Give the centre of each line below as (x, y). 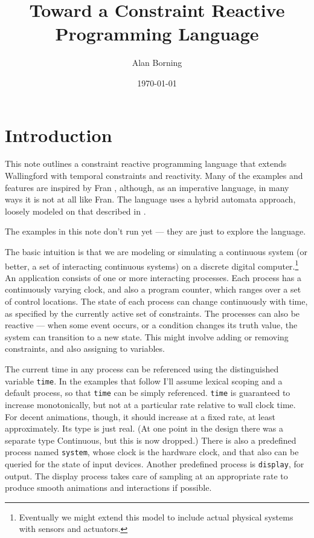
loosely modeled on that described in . (75, 211)
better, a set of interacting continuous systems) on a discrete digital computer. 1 (152, 265)
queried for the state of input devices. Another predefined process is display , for (155, 463)
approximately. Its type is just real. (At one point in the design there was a (144, 428)
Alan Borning (157, 63)
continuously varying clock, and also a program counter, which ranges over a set (153, 289)
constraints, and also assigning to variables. (85, 348)
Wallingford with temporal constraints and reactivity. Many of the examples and (154, 176)
